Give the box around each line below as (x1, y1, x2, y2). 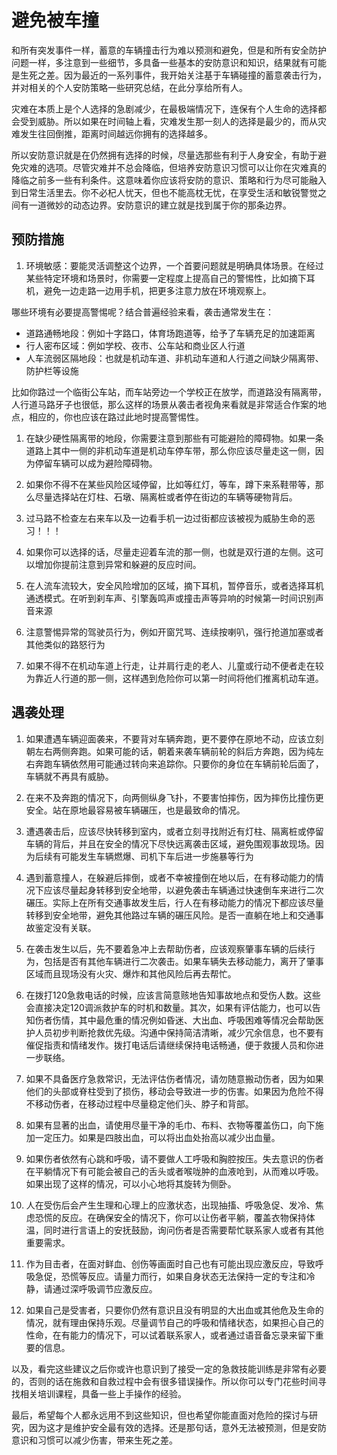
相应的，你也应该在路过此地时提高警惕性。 (28, 411, 204, 423)
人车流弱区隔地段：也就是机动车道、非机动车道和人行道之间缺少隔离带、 (25, 352, 324, 364)
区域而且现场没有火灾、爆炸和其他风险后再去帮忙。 (25, 967, 237, 980)
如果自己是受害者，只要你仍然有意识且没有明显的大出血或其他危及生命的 (25, 1304, 324, 1316)
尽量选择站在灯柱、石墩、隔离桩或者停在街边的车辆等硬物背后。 (34, 491, 298, 503)
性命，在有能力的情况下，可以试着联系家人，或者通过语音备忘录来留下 (25, 1329, 316, 1341)
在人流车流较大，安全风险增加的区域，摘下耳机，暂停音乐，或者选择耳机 (25, 579, 324, 591)
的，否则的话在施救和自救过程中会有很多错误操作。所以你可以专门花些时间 (11, 1375, 318, 1387)
